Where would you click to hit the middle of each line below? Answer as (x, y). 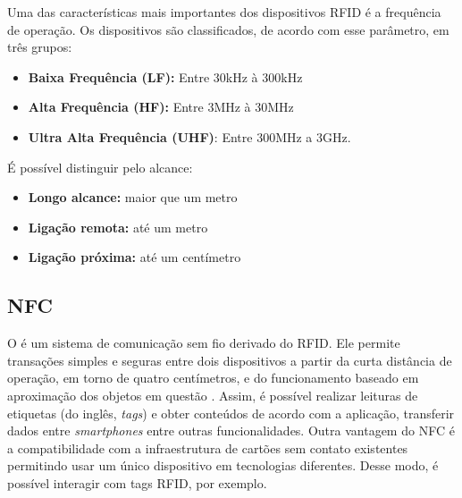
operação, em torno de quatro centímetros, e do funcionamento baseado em (213, 378)
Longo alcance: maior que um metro (133, 197)
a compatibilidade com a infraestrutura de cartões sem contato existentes (208, 447)
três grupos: (40, 47)
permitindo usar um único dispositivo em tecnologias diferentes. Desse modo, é (223, 465)
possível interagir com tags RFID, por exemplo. (137, 482)
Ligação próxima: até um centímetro (134, 257)
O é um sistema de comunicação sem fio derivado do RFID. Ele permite (204, 343)
